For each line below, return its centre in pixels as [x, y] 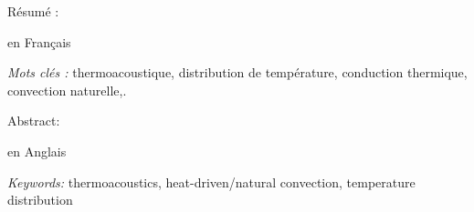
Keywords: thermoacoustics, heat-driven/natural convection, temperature [211, 182]
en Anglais [37, 151]
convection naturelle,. [67, 90]
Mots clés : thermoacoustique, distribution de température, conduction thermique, [237, 72]
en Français [39, 41]
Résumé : [33, 11]
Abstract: [34, 121]
